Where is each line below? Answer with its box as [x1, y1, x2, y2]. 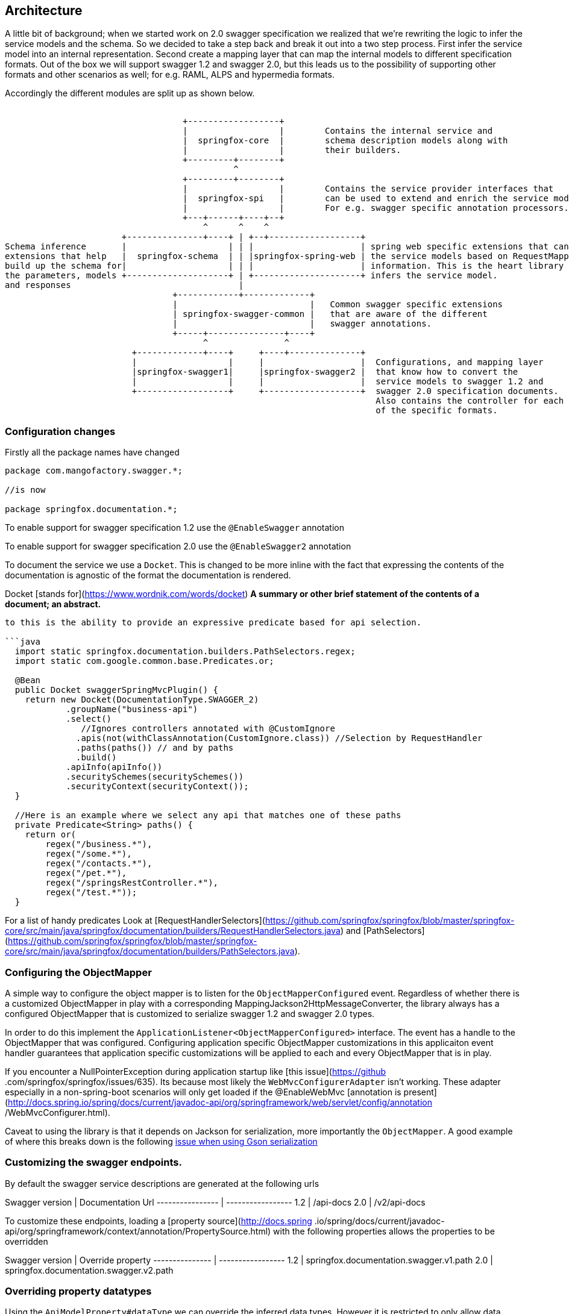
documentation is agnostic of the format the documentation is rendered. [5, 570, 291, 581]
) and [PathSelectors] [340, 925, 425, 936]
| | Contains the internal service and [183, 126, 493, 136]
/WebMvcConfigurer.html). [5, 1107, 110, 1118]
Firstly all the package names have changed [5, 447, 180, 458]
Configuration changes [5, 425, 116, 437]
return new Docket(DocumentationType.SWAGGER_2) [25, 695, 259, 705]
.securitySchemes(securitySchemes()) [66, 772, 244, 782]
